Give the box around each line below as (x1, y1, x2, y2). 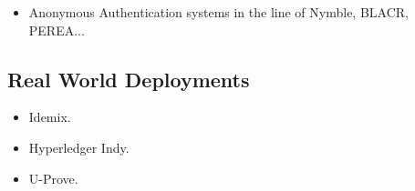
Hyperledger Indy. (28, 137, 130, 156)
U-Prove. (28, 168, 78, 187)
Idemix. (28, 107, 71, 126)
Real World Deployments (7, 65, 250, 93)
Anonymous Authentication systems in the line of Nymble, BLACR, (28, 3, 410, 21)
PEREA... (28, 20, 85, 39)
